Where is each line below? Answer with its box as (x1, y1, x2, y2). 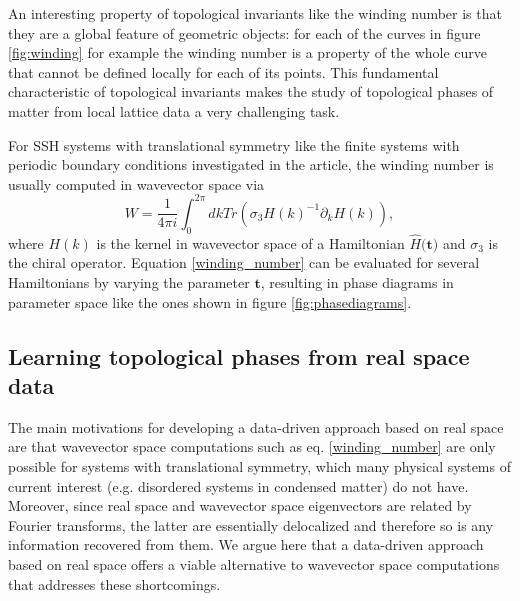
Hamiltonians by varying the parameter (8, 272, 250, 293)
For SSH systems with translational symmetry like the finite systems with (8, 134, 460, 155)
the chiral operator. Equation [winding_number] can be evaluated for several (8, 252, 480, 273)
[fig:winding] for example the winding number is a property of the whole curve (8, 42, 488, 63)
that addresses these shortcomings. (8, 573, 221, 594)
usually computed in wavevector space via (8, 173, 265, 194)
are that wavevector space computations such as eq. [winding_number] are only (8, 436, 496, 457)
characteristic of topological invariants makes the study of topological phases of (8, 81, 494, 102)
